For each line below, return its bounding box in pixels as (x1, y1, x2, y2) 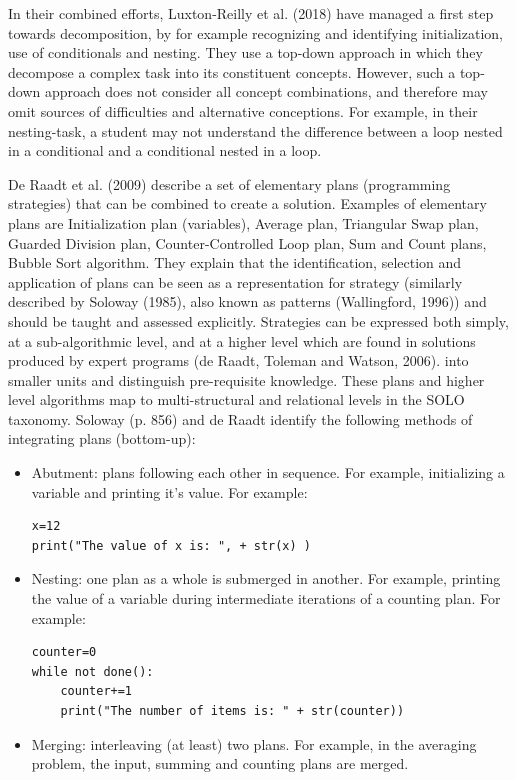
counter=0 (31, 645, 97, 660)
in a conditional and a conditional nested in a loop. (8, 140, 322, 161)
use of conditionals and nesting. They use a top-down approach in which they (8, 42, 483, 63)
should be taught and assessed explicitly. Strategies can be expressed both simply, (8, 310, 509, 331)
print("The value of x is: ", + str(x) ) (31, 538, 311, 553)
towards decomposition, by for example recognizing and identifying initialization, (8, 22, 503, 43)
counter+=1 (60, 684, 133, 699)
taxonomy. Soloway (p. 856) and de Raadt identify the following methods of (8, 408, 473, 429)
